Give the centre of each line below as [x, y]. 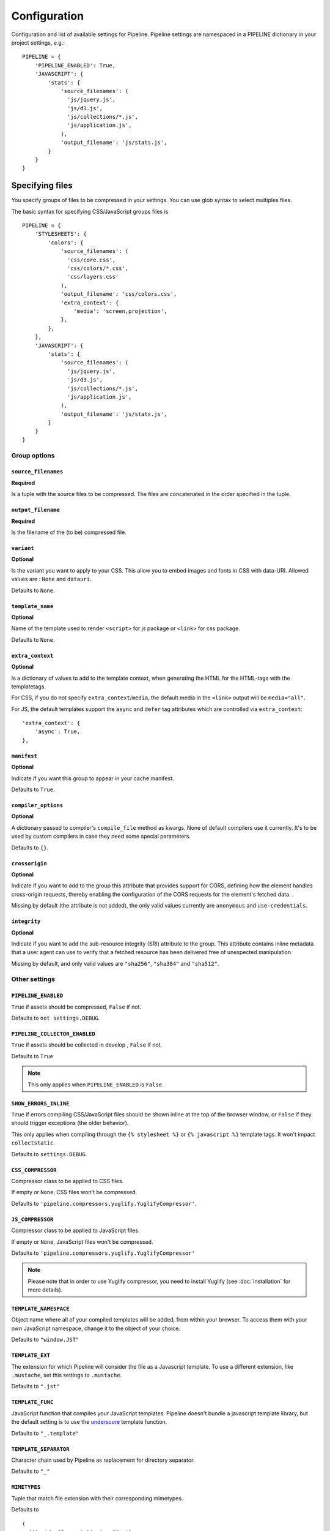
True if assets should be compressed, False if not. [76, 1007]
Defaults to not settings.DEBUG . [56, 1018]
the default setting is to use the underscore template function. [89, 1422]
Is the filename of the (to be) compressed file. [69, 532]
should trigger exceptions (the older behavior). [70, 1123]
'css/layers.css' [93, 277]
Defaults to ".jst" [36, 1386]
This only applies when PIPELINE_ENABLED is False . [96, 1085]
